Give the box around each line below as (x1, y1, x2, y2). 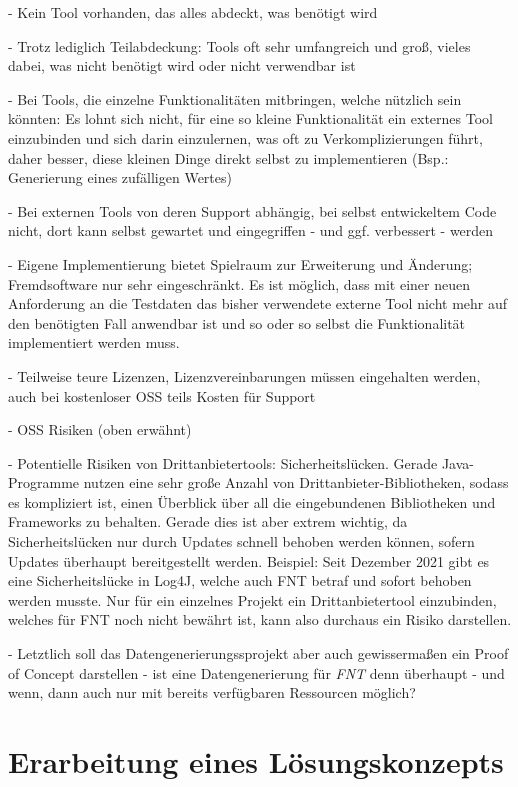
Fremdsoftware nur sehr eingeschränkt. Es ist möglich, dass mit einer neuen (8, 273, 470, 294)
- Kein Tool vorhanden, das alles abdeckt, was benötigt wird (8, 2, 378, 22)
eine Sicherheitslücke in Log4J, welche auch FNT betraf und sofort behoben (8, 570, 472, 591)
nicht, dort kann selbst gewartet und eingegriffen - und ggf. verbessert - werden (8, 220, 494, 241)
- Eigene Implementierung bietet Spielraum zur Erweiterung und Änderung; (8, 253, 473, 274)
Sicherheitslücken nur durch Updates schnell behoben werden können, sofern (8, 531, 475, 552)
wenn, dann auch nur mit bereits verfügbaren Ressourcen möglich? (8, 682, 416, 703)
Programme (8, 472, 80, 493)
